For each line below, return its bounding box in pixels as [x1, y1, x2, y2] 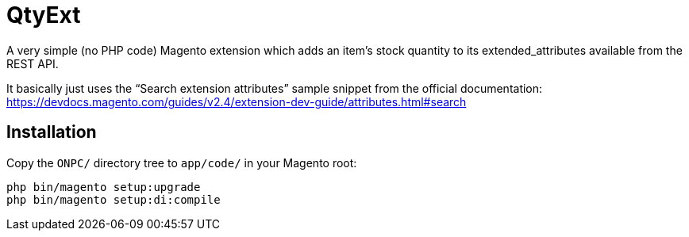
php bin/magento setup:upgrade [6, 180, 201, 193]
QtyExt [6, 2, 81, 29]
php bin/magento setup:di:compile [6, 193, 221, 206]
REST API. [6, 56, 59, 71]
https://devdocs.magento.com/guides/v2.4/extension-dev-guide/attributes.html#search [6, 94, 467, 109]
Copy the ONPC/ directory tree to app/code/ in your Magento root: [6, 155, 357, 170]
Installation [6, 122, 97, 143]
